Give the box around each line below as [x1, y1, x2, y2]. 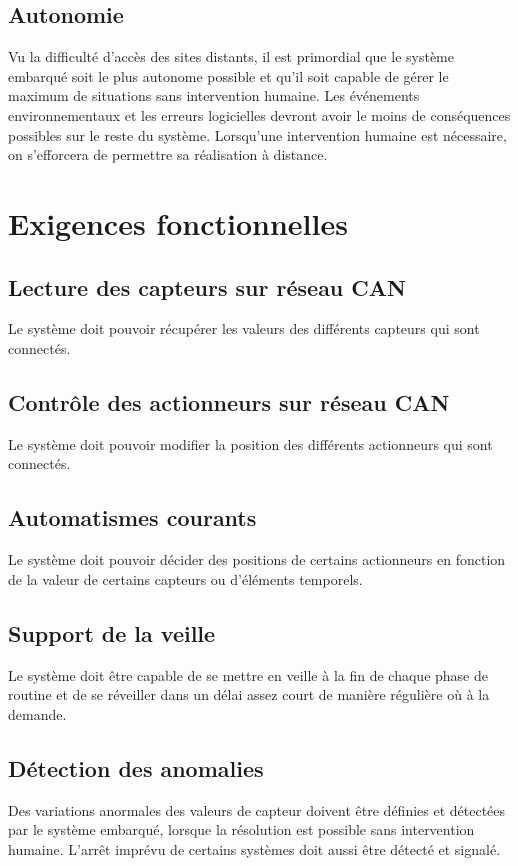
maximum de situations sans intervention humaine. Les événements [8, 85, 420, 106]
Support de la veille [8, 617, 216, 648]
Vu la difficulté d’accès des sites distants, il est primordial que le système [8, 46, 454, 67]
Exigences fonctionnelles [8, 202, 348, 243]
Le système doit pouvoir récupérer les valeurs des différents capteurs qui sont [8, 318, 480, 339]
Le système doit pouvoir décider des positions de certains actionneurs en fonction [8, 549, 506, 570]
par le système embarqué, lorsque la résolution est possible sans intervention [8, 819, 475, 840]
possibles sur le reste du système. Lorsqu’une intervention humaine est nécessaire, [8, 124, 507, 145]
